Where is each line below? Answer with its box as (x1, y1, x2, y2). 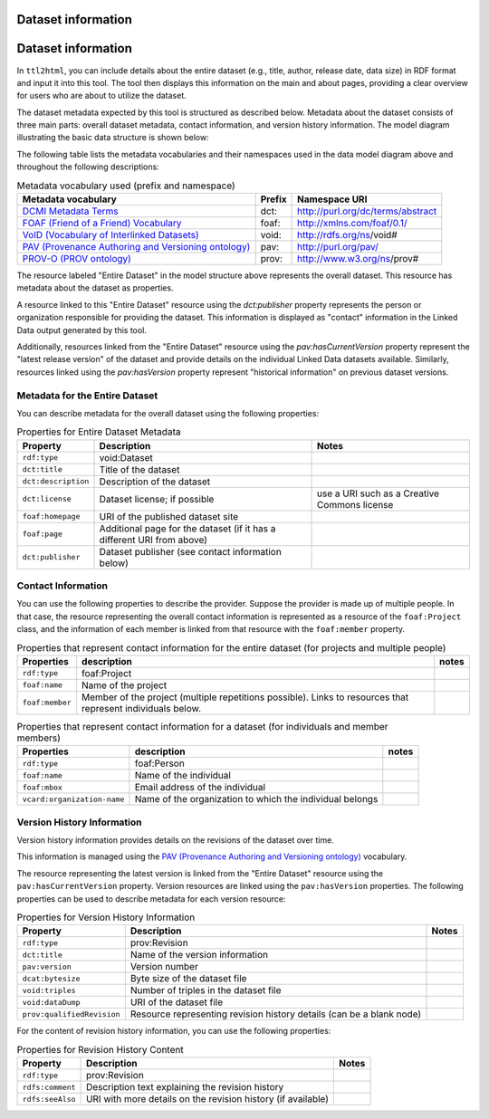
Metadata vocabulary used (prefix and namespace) (16, 179, 235, 192)
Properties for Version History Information (16, 911, 196, 923)
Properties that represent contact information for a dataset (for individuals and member (16, 721, 388, 733)
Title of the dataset (99, 463, 180, 475)
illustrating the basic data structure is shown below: (16, 132, 209, 143)
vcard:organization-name (22, 794, 125, 804)
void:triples (22, 985, 76, 995)
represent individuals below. (81, 702, 201, 714)
